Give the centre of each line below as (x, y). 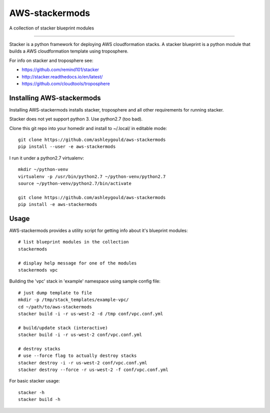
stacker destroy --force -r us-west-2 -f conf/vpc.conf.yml (93, 370)
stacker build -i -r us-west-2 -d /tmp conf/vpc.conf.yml (91, 313)
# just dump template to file (55, 293)
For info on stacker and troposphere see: (51, 60)
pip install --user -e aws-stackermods (67, 147)
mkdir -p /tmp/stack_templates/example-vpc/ (74, 300)
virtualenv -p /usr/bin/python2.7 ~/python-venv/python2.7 (92, 176)
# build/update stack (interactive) (63, 328)
